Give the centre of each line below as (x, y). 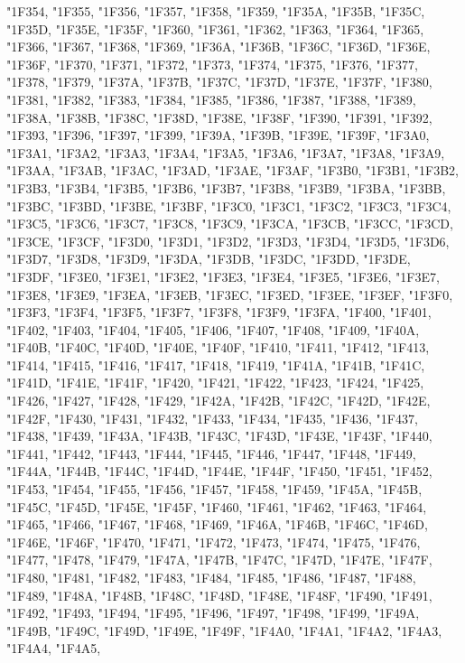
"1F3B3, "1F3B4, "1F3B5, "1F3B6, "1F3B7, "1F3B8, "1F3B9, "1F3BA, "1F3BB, (226, 187)
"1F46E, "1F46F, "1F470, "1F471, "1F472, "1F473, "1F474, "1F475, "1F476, (214, 542)
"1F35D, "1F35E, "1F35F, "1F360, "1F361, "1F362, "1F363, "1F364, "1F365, (215, 28)
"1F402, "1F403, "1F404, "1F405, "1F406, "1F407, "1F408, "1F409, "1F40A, (213, 329)
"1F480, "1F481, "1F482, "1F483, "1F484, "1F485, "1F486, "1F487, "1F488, (211, 577)
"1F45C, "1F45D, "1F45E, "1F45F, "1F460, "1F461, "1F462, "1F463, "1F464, (217, 506)
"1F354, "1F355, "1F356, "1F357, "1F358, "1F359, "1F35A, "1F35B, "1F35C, (216, 11)
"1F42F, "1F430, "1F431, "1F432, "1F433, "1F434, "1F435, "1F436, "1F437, (212, 418)
